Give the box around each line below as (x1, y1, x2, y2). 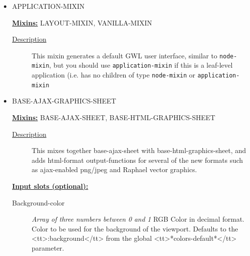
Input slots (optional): (12, 180, 89, 191)
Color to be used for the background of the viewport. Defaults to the (31, 223, 238, 233)
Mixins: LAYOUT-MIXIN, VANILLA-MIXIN (12, 17, 152, 27)
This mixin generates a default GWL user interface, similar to (31, 50, 217, 60)
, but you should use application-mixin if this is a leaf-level (49, 60, 233, 70)
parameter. (31, 242, 64, 253)
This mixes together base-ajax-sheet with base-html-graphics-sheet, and (31, 145, 246, 155)
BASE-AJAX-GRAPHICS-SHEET (12, 96, 116, 106)
